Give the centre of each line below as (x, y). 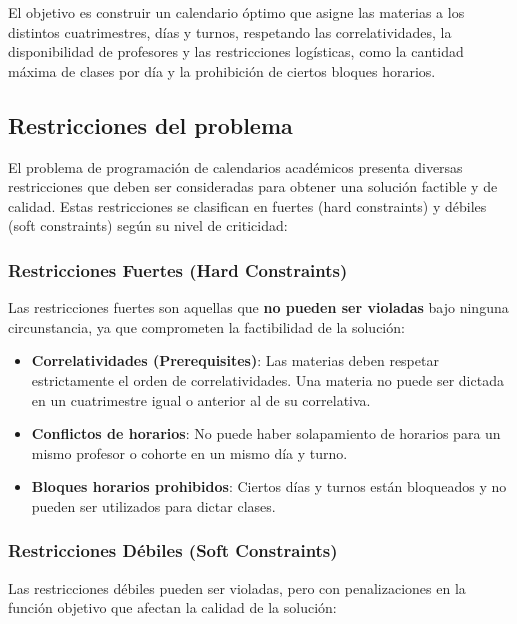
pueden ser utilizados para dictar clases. (153, 505)
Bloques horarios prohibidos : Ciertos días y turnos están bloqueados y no (269, 486)
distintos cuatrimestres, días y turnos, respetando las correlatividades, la (230, 31)
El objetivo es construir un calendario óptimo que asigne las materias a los (236, 12)
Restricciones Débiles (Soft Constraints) (173, 550)
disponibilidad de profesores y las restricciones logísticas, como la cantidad (236, 51)
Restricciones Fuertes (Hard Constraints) (178, 269)
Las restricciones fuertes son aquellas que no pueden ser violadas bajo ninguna (258, 307)
